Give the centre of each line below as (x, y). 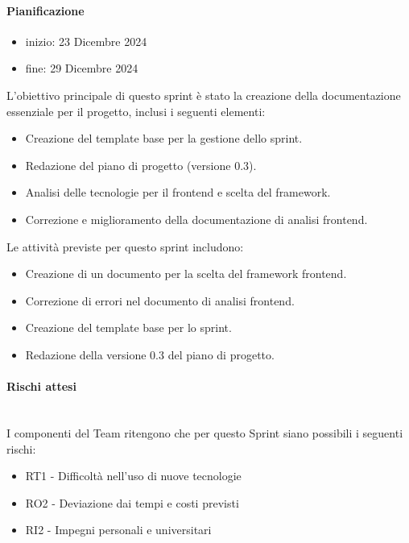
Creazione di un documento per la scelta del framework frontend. (186, 274)
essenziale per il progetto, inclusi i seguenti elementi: (136, 111)
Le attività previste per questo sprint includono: (125, 246)
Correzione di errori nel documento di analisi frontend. (160, 300)
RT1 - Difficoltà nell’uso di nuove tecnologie (133, 476)
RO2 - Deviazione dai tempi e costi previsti (132, 502)
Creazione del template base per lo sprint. (128, 327)
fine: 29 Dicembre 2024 (82, 68)
